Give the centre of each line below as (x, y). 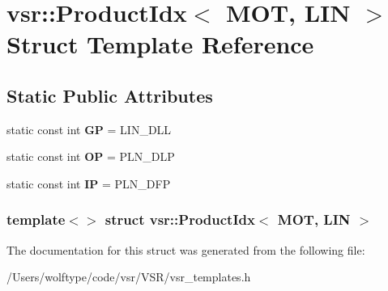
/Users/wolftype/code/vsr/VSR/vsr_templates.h (129, 277)
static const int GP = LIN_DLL (89, 129)
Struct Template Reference (160, 44)
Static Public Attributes (110, 95)
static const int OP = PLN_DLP (91, 156)
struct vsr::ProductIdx (180, 219)
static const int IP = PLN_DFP (89, 183)
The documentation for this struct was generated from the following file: (186, 249)
